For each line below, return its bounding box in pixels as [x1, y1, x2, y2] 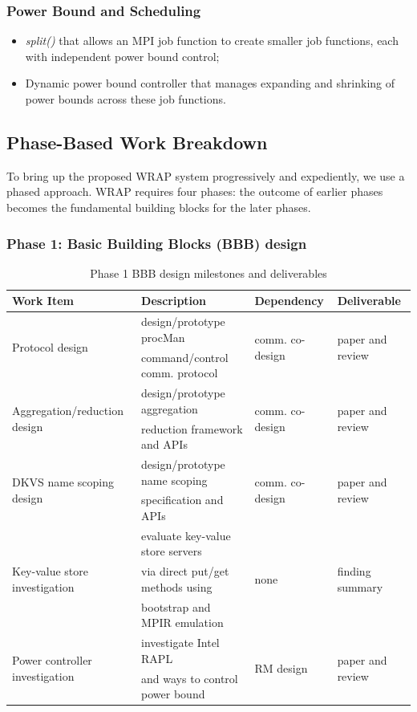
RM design [254, 660, 308, 677]
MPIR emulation [141, 614, 224, 631]
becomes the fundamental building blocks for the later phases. [6, 198, 311, 215]
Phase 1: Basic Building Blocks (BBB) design [6, 233, 307, 253]
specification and [141, 491, 224, 508]
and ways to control [141, 669, 238, 686]
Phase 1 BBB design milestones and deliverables [90, 264, 327, 281]
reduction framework [141, 420, 243, 437]
